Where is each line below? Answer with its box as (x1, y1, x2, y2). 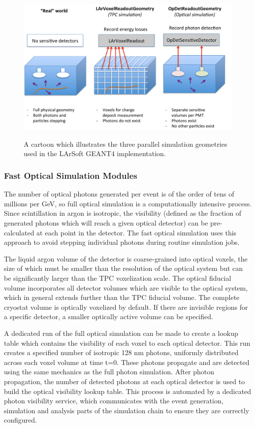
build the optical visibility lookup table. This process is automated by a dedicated (4, 386, 252, 396)
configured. (4, 415, 37, 425)
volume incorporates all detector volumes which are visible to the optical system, (4, 282, 248, 293)
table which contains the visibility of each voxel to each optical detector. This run (4, 337, 251, 348)
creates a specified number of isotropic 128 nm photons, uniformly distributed (4, 347, 239, 358)
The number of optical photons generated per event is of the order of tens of (4, 189, 234, 199)
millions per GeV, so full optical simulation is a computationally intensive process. (4, 198, 252, 208)
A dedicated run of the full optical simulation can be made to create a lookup (4, 328, 238, 338)
